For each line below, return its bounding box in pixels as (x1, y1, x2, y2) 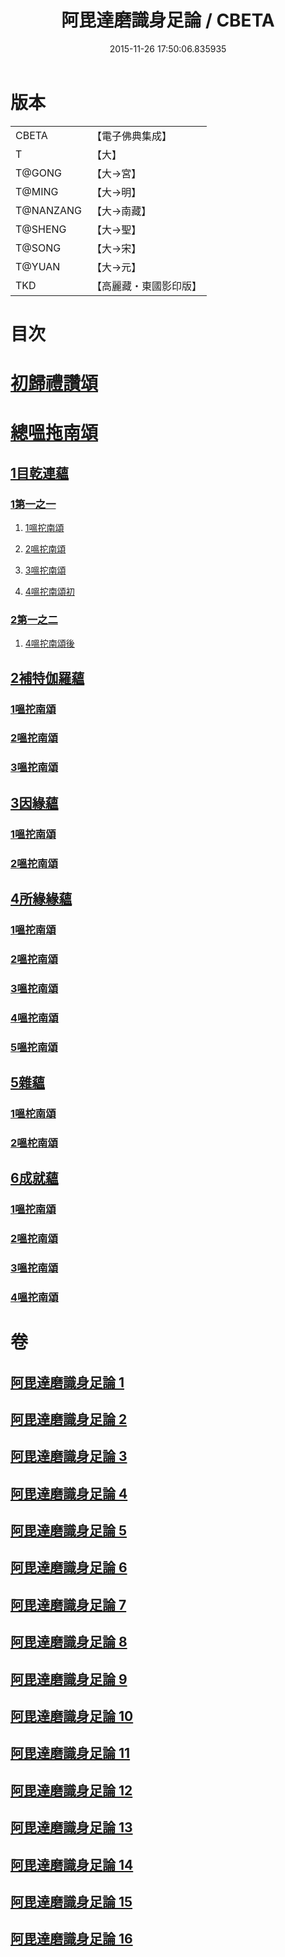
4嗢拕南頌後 (24, 637, 75, 650)
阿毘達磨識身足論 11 (10, 1745, 131, 1762)
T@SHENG (15, 222, 67, 236)
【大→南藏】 (91, 204, 152, 218)
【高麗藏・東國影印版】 (91, 279, 203, 293)
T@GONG (15, 166, 62, 180)
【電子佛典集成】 (91, 129, 173, 143)
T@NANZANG (15, 203, 83, 217)
